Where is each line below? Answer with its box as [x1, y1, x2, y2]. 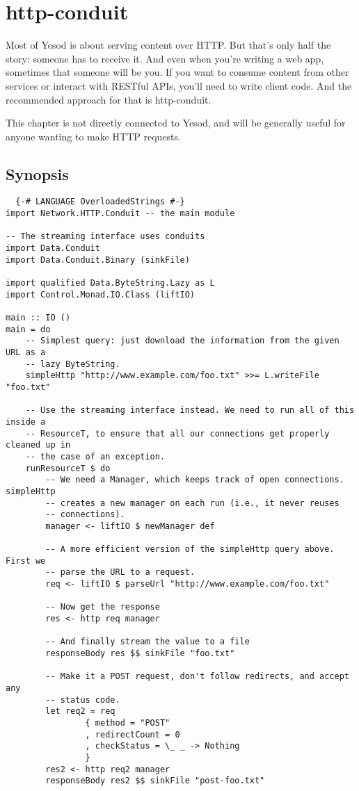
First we [6, 555, 46, 566]
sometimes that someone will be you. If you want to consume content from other [6, 65, 349, 79]
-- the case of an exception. [25, 451, 166, 462]
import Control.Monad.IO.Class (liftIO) [6, 289, 196, 300]
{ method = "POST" [85, 718, 170, 728]
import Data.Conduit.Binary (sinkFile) [6, 254, 190, 265]
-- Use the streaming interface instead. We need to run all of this [25, 405, 355, 416]
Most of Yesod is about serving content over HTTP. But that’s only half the [6, 38, 331, 52]
